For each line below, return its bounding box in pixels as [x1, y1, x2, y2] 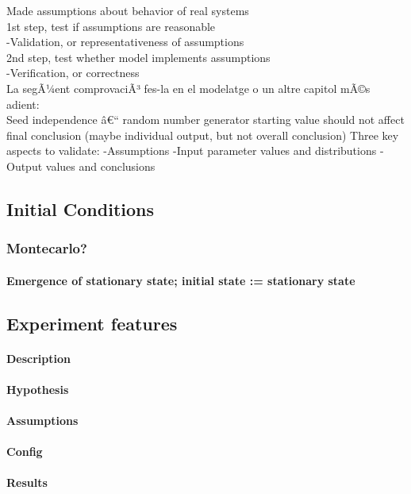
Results [6, 474, 48, 491]
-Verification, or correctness [6, 64, 140, 81]
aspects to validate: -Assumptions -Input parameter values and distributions [6, 142, 377, 159]
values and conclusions [45, 157, 156, 174]
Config [6, 443, 43, 460]
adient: [6, 95, 40, 112]
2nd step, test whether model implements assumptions [6, 48, 271, 65]
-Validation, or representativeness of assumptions [6, 33, 244, 50]
